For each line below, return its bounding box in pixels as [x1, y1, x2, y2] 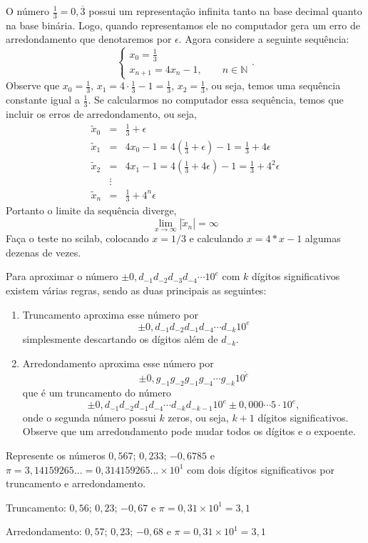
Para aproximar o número [6, 269, 118, 284]
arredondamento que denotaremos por [6, 31, 172, 46]
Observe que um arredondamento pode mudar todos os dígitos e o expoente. [22, 424, 356, 439]
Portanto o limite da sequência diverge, [6, 203, 177, 218]
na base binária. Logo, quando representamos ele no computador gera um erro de [6, 17, 360, 32]
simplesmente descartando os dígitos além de [22, 332, 218, 347]
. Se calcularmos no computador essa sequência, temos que [88, 92, 344, 107]
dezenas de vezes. [6, 244, 81, 259]
